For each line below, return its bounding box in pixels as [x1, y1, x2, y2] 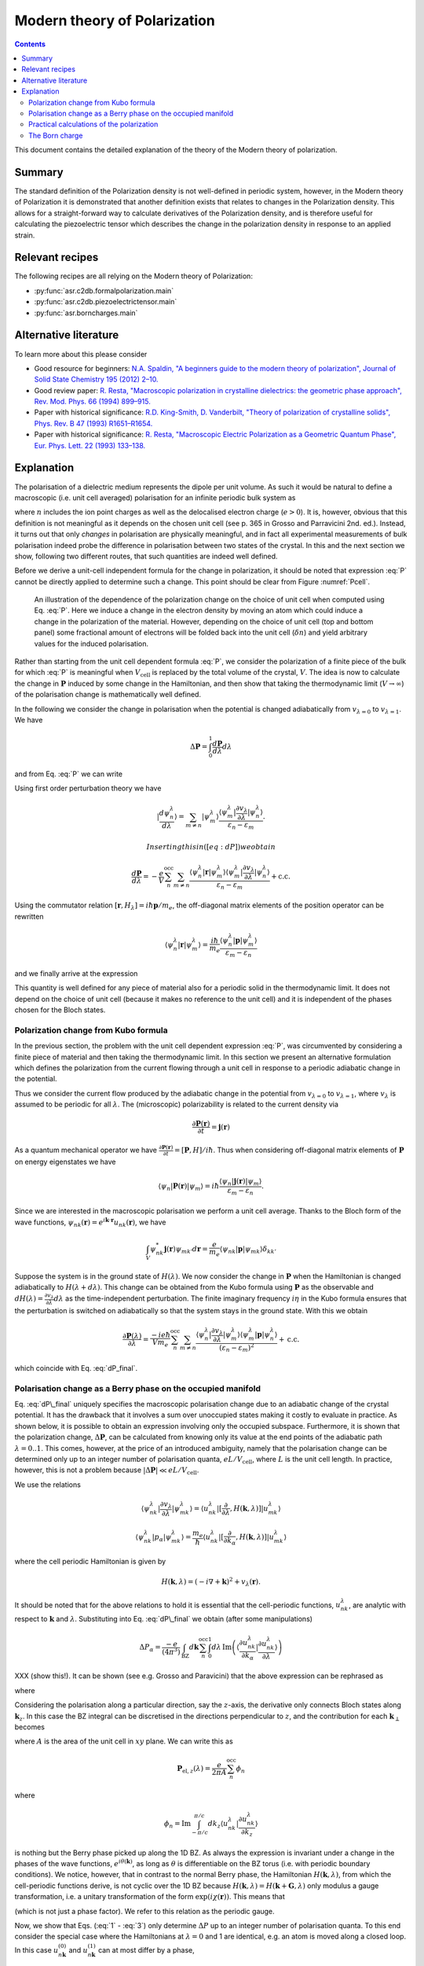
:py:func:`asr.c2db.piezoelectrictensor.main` [34, 297, 177, 307]
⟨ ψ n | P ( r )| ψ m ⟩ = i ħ [158, 1182, 220, 1193]
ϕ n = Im [163, 1819, 192, 1830]
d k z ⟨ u [207, 1819, 228, 1830]
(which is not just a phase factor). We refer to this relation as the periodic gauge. [14, 1906, 275, 1916]
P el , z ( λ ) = [177, 1764, 211, 1775]
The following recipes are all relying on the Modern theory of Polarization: [14, 271, 253, 281]
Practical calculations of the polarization [28, 120, 159, 129]
